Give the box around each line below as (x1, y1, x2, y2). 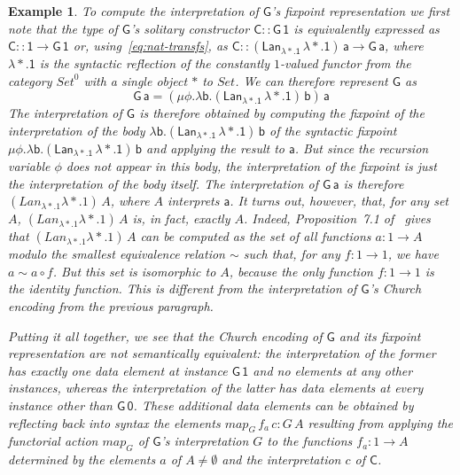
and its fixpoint (339, 326, 421, 345)
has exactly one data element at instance (8, 361, 228, 379)
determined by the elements (8, 450, 156, 469)
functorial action (8, 432, 98, 450)
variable (8, 156, 51, 175)
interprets (168, 191, 220, 210)
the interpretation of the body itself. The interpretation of (8, 174, 318, 192)
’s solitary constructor (130, 19, 250, 37)
